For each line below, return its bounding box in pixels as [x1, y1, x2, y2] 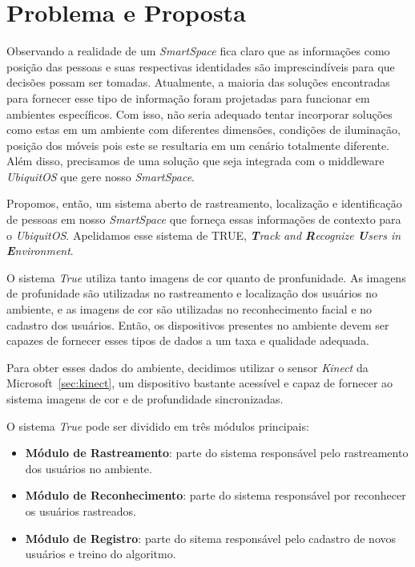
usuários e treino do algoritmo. [25, 545, 176, 562]
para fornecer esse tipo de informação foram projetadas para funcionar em [6, 89, 370, 106]
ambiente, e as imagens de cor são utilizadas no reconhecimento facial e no [6, 301, 373, 318]
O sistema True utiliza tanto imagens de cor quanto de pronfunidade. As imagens [6, 269, 406, 286]
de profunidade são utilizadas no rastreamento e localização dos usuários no [6, 285, 378, 302]
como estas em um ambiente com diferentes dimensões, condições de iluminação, [6, 121, 401, 138]
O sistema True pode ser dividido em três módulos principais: [6, 417, 309, 434]
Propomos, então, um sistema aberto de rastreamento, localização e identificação [6, 195, 402, 212]
